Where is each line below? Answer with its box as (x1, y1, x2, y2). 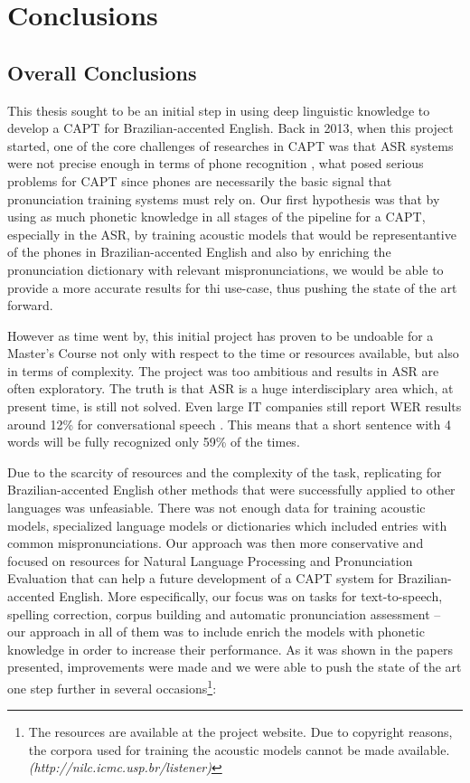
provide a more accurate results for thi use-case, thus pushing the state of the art (7, 278, 457, 297)
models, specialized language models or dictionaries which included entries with (7, 515, 447, 534)
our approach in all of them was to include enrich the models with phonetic (7, 622, 425, 641)
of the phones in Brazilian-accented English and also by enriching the (7, 242, 391, 261)
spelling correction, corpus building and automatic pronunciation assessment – (7, 604, 441, 623)
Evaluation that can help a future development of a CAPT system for (7, 569, 394, 588)
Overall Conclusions (7, 58, 197, 86)
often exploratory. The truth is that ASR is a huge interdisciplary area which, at (7, 379, 454, 398)
